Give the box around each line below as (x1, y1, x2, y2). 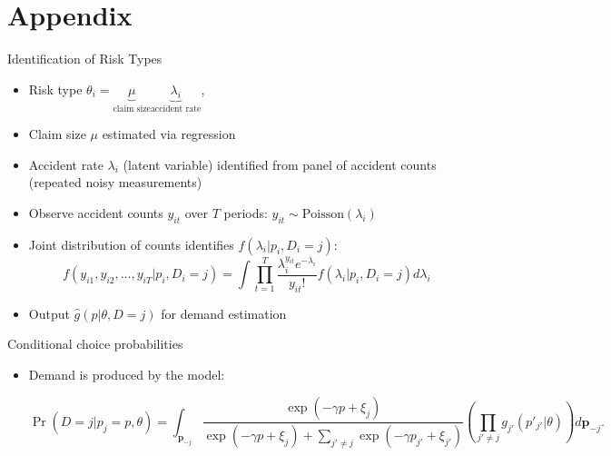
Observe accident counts (28, 203, 163, 222)
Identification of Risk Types (7, 49, 163, 68)
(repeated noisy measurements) (28, 173, 202, 192)
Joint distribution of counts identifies (28, 234, 234, 253)
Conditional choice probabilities (7, 334, 183, 353)
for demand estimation (161, 303, 287, 322)
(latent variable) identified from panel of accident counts (123, 154, 437, 173)
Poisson (301, 207, 344, 221)
